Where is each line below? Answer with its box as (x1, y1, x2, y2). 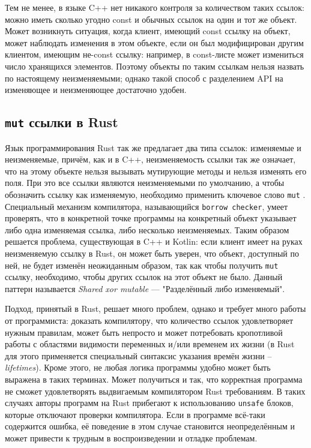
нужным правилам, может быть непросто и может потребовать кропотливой (5, 326, 283, 338)
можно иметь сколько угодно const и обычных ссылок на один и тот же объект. (5, 13, 297, 25)
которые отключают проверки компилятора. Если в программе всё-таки (5, 408, 265, 420)
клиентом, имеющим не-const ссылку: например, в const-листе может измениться (5, 48, 304, 61)
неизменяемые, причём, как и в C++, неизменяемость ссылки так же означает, (5, 153, 296, 166)
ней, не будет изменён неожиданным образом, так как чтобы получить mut (5, 258, 279, 271)
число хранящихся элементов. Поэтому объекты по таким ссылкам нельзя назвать (5, 59, 304, 72)
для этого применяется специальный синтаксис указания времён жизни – (5, 349, 272, 362)
